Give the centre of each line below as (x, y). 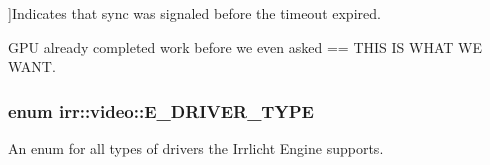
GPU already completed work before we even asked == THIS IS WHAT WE (245, 46)
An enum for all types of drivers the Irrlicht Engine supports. (196, 148)
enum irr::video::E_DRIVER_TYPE (161, 110)
